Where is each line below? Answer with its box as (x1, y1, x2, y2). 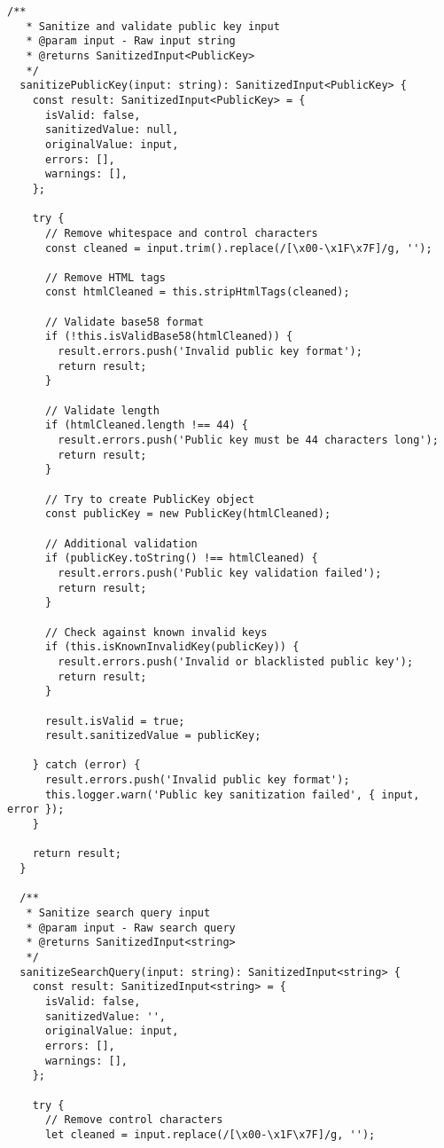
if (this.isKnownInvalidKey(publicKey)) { (44, 641, 300, 654)
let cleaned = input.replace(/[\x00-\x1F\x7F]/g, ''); (44, 1128, 376, 1141)
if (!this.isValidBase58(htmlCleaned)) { (44, 330, 293, 343)
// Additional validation (44, 537, 198, 550)
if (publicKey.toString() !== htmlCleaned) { (44, 552, 318, 565)
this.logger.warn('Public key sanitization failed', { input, (44, 788, 420, 801)
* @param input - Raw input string (26, 35, 236, 48)
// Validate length (44, 404, 160, 417)
